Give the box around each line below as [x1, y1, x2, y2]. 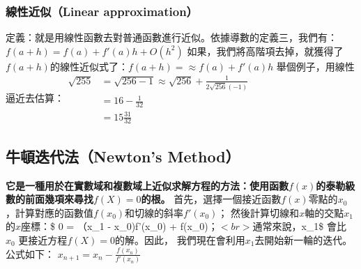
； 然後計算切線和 [217, 205, 300, 220]
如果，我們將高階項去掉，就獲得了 [187, 43, 344, 58]
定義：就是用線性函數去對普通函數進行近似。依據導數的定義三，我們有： [6, 30, 337, 45]
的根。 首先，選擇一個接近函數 [141, 192, 282, 206]
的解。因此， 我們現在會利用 [114, 232, 245, 247]
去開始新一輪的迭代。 [254, 232, 353, 247]
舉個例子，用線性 [276, 59, 355, 73]
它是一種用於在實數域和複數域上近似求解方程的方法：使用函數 [6, 178, 289, 192]
